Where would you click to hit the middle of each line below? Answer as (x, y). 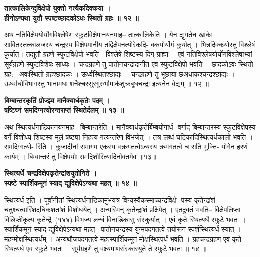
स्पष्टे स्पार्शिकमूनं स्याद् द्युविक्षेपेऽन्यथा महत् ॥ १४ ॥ (71, 182)
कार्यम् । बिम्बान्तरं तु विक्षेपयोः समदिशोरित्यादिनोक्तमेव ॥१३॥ (81, 156)
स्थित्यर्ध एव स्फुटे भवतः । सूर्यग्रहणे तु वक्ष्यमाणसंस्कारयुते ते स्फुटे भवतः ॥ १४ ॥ (106, 248)
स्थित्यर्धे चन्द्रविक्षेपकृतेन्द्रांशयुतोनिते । (51, 173)
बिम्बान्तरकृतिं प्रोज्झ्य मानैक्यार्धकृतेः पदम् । (57, 100)
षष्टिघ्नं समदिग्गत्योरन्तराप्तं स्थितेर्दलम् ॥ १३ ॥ (64, 110)
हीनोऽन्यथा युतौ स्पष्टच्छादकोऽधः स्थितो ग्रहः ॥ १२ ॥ (72, 18)
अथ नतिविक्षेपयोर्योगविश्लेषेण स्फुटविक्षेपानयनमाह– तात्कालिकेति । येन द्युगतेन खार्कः (108, 35)
